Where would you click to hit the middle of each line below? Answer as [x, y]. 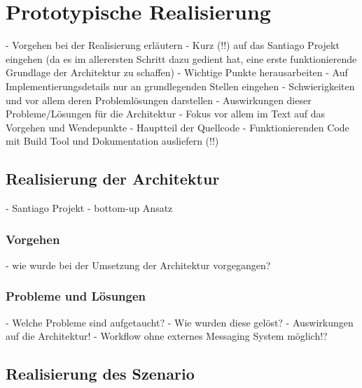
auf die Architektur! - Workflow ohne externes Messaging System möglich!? [167, 336]
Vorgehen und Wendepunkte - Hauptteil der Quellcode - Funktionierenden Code [177, 127]
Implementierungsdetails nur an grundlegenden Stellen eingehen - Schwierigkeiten [180, 86]
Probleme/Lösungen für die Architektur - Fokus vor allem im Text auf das [166, 114]
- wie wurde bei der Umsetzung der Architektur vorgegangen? [138, 265]
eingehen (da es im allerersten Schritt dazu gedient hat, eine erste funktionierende [181, 58]
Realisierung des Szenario [100, 374]
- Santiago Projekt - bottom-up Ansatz [89, 208]
